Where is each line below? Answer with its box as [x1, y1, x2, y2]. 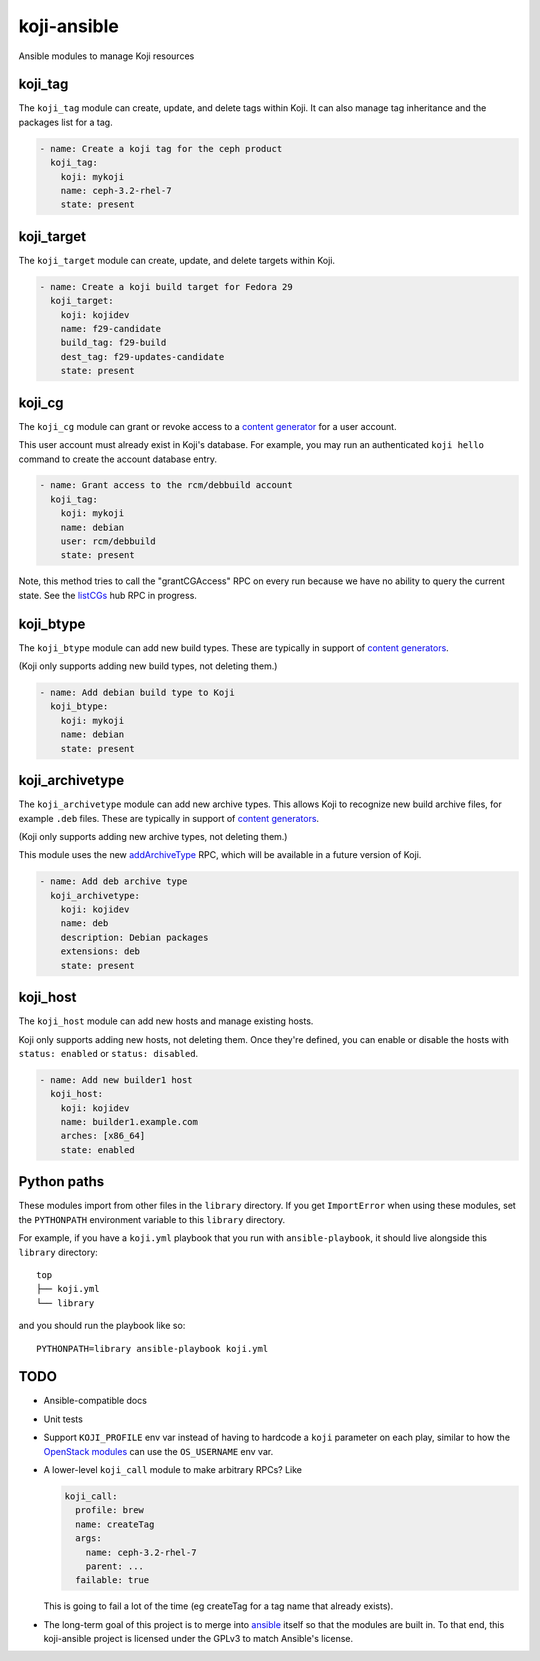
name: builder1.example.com [60, 1116, 199, 1128]
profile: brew [75, 1505, 145, 1516]
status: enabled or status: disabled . [18, 1047, 199, 1059]
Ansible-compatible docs [43, 1395, 147, 1407]
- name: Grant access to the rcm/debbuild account [39, 480, 294, 491]
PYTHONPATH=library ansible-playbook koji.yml [36, 1343, 269, 1354]
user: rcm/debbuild [60, 536, 157, 547]
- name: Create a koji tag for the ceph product [39, 143, 283, 154]
